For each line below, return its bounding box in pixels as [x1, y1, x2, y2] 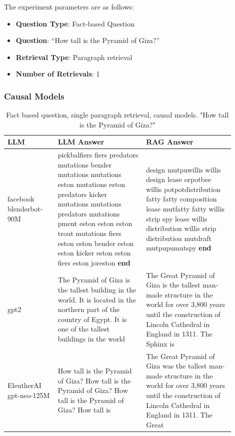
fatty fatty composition [146, 193, 217, 204]
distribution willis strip [146, 223, 216, 233]
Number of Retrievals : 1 [15, 68, 100, 79]
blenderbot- [7, 203, 43, 213]
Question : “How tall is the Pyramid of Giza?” [15, 35, 160, 45]
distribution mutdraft [146, 232, 212, 243]
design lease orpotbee [146, 174, 211, 184]
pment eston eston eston [57, 218, 132, 228]
